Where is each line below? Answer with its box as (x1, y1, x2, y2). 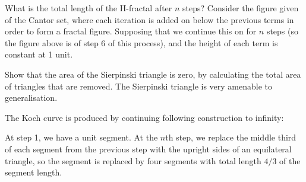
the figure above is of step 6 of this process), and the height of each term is (5, 36, 278, 49)
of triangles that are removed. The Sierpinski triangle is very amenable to (5, 79, 273, 92)
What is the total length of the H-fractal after (5, 2, 172, 14)
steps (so (266, 25, 298, 37)
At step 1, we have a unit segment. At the (5, 131, 158, 143)
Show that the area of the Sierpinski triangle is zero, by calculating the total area (5, 68, 301, 80)
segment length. (5, 166, 62, 178)
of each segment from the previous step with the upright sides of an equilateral (5, 142, 292, 155)
